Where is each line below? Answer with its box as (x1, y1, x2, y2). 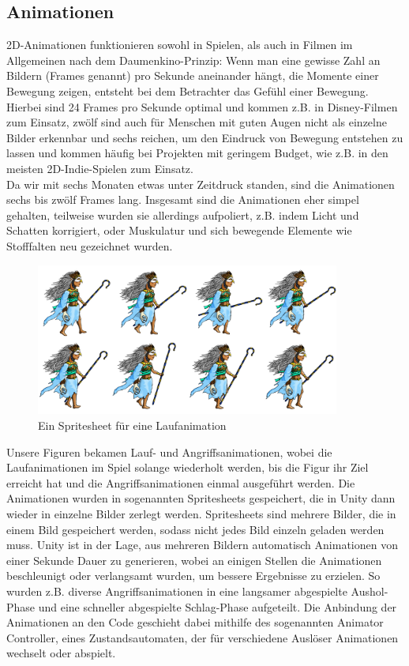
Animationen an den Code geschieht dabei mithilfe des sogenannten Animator (6, 614, 384, 630)
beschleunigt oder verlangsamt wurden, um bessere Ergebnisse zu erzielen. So (6, 567, 381, 584)
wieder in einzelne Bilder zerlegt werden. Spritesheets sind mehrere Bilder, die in (6, 506, 396, 522)
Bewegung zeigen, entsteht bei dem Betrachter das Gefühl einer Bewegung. (6, 82, 369, 99)
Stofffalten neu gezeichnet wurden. (6, 237, 173, 254)
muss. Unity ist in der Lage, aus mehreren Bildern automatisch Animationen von (6, 536, 398, 553)
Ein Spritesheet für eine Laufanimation (38, 417, 227, 434)
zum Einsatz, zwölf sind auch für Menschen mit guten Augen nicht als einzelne (6, 114, 387, 130)
